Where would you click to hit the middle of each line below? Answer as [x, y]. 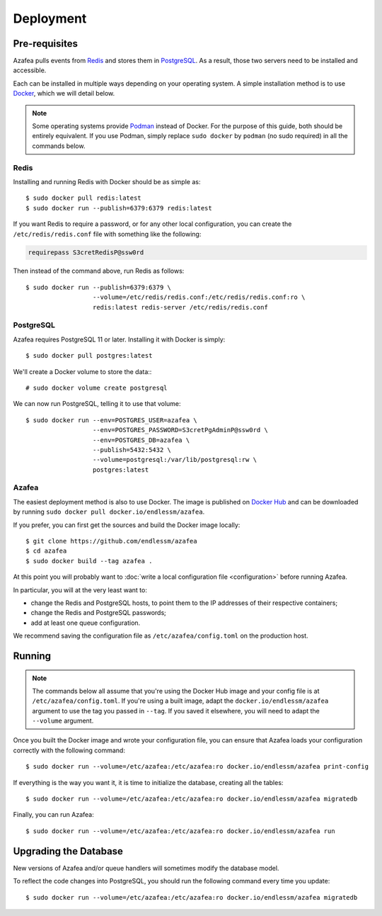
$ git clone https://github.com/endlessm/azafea [111, 541]
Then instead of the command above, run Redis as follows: [99, 271]
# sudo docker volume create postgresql [97, 388]
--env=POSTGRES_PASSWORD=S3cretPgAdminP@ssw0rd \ [180, 430]
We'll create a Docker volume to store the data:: [82, 371]
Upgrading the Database [68, 851]
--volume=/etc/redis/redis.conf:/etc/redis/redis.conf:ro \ [199, 297]
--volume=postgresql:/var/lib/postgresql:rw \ [175, 460]
